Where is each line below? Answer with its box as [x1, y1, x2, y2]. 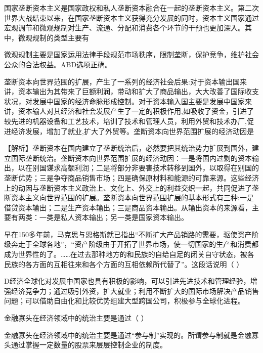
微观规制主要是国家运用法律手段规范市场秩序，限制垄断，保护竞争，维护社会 [4, 49, 259, 60]
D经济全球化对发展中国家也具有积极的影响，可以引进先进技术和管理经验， [4, 276, 250, 286]
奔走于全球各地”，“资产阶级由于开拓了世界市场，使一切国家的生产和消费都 [11, 239, 259, 249]
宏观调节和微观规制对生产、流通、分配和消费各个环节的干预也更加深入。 [4, 22, 245, 33]
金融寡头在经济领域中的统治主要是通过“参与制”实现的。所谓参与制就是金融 [4, 329, 252, 340]
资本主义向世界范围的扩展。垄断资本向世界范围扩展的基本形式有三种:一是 [11, 192, 254, 203]
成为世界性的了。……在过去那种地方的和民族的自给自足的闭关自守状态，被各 [4, 249, 254, 259]
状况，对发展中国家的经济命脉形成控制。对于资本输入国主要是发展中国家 [4, 96, 245, 106]
